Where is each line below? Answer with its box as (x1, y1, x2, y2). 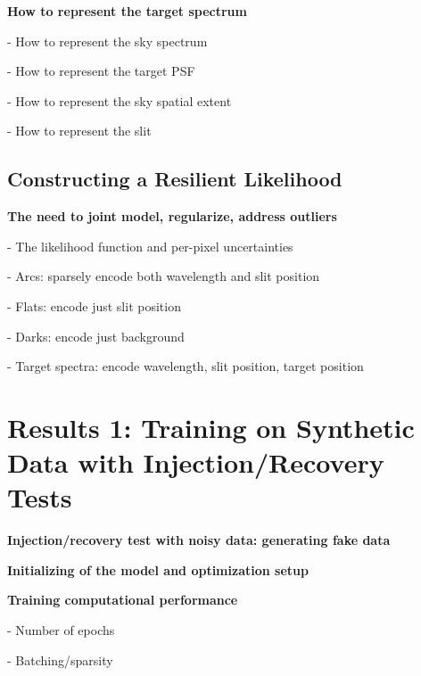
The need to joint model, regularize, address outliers (7, 207, 337, 226)
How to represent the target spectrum (7, 2, 247, 20)
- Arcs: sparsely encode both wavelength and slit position (7, 267, 320, 285)
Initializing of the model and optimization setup (7, 560, 309, 579)
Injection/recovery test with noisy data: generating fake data (7, 531, 391, 549)
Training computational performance (7, 590, 238, 609)
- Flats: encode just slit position (7, 296, 181, 315)
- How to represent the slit (7, 121, 152, 140)
